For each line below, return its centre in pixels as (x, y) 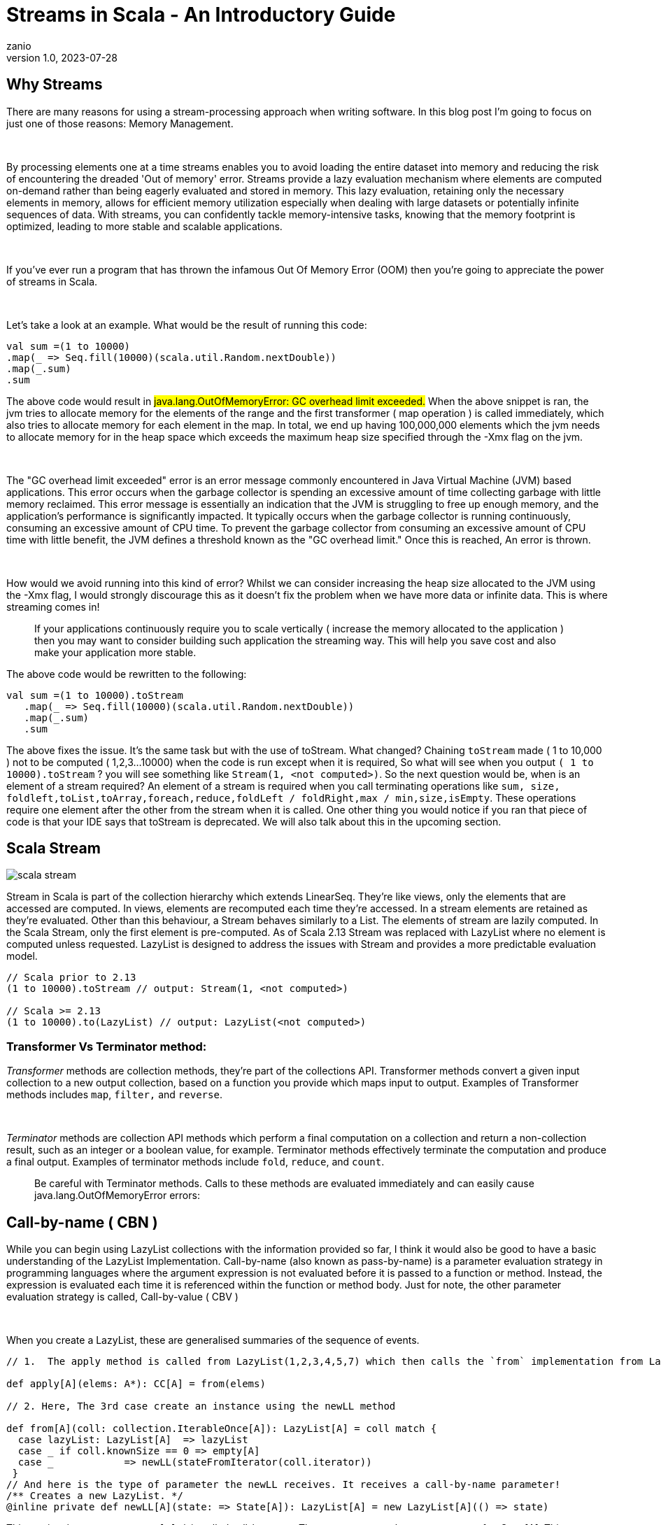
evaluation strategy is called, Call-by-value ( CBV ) (122, 1297)
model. (22, 956)
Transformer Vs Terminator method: (107, 1046)
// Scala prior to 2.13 (71, 978)
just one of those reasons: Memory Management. (120, 123)
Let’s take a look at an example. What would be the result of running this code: (187, 325)
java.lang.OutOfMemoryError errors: (117, 1196)
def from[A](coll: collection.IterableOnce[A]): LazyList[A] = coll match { (222, 1429)
